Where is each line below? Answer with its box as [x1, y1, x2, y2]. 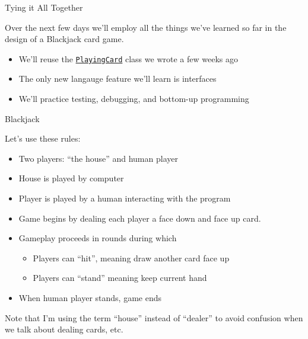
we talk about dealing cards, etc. [5, 323, 123, 335]
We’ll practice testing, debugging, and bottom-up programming [18, 92, 249, 105]
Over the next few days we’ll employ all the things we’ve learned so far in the [5, 21, 287, 33]
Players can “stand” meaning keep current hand [33, 271, 207, 284]
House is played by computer [18, 172, 124, 184]
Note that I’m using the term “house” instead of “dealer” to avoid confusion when [5, 311, 303, 324]
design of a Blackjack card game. [5, 33, 124, 45]
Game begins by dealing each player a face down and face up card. [18, 212, 261, 224]
